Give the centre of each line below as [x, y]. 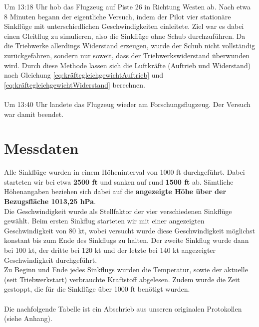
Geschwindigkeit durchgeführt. [51, 260]
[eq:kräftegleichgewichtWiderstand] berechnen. [75, 84]
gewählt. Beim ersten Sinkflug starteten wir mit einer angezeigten [104, 221]
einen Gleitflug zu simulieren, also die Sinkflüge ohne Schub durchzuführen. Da [125, 36]
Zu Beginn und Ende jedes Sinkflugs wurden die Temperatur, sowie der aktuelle [126, 270]
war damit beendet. [34, 114]
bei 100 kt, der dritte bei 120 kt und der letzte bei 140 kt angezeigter [110, 250]
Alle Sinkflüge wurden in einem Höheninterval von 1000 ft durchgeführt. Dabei [125, 172]
